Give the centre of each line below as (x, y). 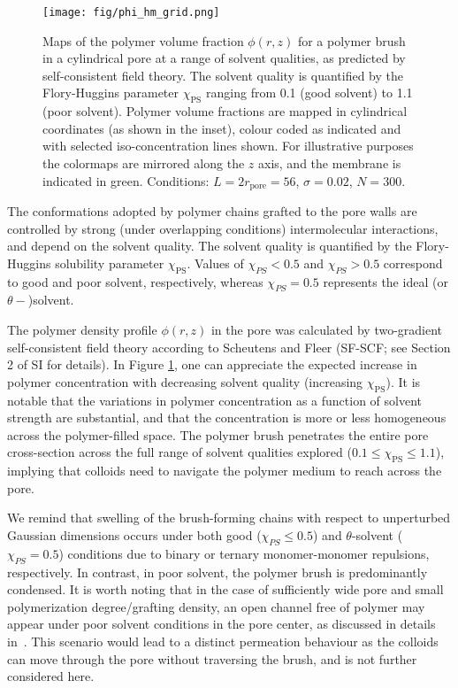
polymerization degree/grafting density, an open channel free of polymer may (216, 606)
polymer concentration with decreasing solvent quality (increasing (185, 381)
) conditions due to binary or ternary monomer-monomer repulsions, (244, 553)
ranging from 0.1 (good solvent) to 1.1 (309, 93)
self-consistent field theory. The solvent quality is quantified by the (223, 75)
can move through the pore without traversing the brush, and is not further (212, 658)
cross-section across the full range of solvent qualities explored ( (179, 452)
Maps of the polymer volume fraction (143, 40)
